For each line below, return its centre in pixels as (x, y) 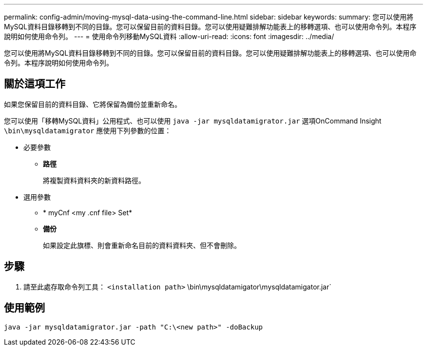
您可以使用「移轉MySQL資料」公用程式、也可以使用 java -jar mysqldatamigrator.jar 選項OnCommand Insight (193, 121)
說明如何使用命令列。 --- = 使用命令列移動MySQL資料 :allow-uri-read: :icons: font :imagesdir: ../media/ (169, 36)
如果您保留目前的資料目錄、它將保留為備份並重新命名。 (93, 104)
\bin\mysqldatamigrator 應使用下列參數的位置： (88, 130)
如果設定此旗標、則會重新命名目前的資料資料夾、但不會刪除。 (142, 245)
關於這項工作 (35, 84)
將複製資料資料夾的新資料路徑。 (94, 180)
